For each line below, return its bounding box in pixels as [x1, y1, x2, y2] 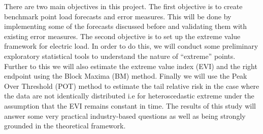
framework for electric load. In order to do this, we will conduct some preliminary [4, 41, 258, 51]
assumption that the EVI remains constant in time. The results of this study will [4, 100, 256, 111]
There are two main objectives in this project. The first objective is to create [4, 1, 243, 11]
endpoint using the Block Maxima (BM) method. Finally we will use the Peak [4, 71, 247, 81]
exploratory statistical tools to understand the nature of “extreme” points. [4, 50, 236, 61]
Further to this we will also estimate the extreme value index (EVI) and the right [4, 60, 257, 71]
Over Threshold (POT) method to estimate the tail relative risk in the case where [4, 80, 259, 91]
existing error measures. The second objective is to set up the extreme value [4, 30, 241, 41]
